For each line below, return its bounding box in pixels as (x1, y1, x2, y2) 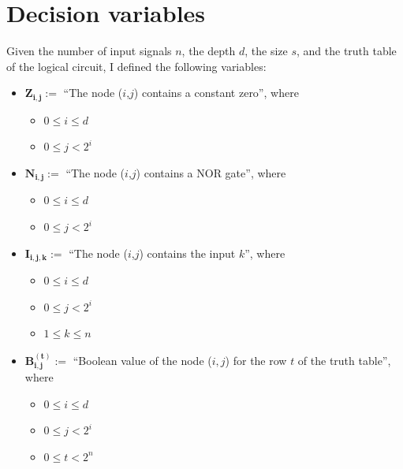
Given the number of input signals (6, 43, 172, 59)
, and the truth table (296, 43, 397, 59)
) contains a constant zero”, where (133, 84, 299, 101)
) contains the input (139, 244, 236, 261)
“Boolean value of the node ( (73, 352, 212, 368)
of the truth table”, (297, 352, 391, 368)
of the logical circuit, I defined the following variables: (6, 58, 267, 74)
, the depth (181, 43, 236, 59)
